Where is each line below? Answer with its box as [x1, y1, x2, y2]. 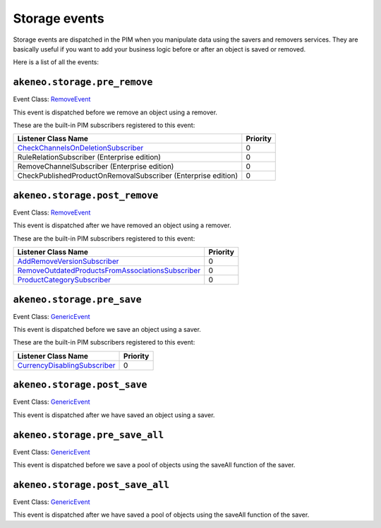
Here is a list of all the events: [13, 58, 99, 66]
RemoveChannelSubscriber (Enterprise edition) [17, 162, 174, 172]
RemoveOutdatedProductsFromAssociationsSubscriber [17, 265, 201, 275]
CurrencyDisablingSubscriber [17, 360, 116, 370]
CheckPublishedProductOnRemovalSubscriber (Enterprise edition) [17, 171, 238, 181]
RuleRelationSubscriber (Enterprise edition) [17, 152, 162, 162]
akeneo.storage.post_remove [13, 189, 159, 201]
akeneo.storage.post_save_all [13, 479, 170, 491]
